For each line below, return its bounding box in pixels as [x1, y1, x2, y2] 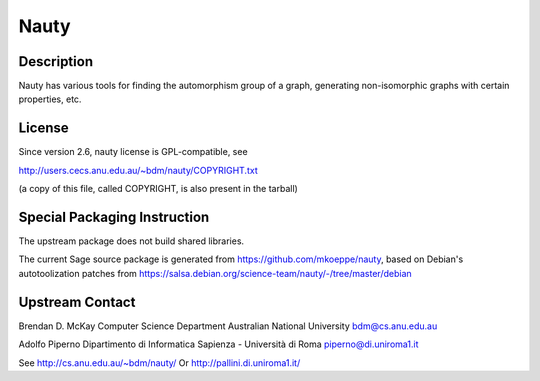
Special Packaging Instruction [18, 208, 210, 225]
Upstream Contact [18, 293, 136, 310]
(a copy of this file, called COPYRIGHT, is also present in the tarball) [18, 183, 299, 195]
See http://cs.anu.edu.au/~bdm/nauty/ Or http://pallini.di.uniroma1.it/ [18, 356, 301, 369]
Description [18, 53, 94, 70]
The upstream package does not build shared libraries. [18, 235, 245, 247]
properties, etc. [18, 93, 82, 105]
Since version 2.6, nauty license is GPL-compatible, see [18, 146, 249, 158]
